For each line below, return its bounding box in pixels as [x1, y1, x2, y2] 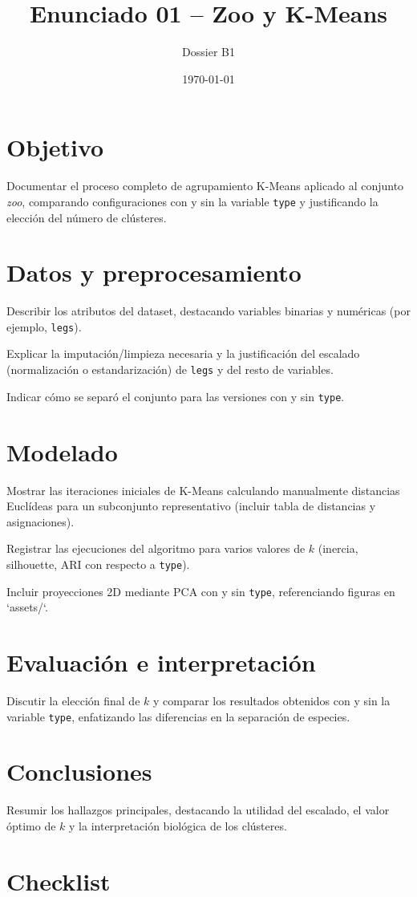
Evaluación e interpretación [6, 645, 316, 678]
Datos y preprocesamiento [6, 256, 302, 289]
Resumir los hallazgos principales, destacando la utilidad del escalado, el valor [6, 802, 390, 818]
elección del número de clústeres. [6, 209, 167, 225]
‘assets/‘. [6, 599, 48, 615]
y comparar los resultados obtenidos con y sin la [152, 692, 391, 708]
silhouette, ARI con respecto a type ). [6, 555, 190, 572]
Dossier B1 [182, 43, 235, 60]
